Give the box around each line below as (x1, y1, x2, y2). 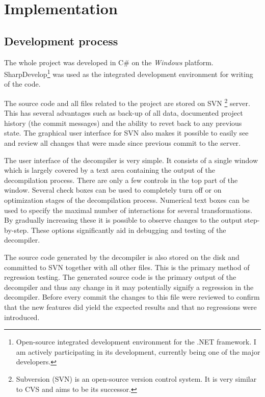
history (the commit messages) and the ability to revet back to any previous (4, 117, 242, 128)
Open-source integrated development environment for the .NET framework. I (16, 336, 256, 347)
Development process (4, 33, 118, 48)
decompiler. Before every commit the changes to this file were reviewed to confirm (4, 292, 260, 302)
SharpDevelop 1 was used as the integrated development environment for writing (4, 67, 253, 79)
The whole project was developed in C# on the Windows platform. (4, 57, 214, 67)
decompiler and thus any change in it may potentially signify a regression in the (4, 281, 254, 292)
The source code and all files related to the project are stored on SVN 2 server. (4, 96, 250, 108)
